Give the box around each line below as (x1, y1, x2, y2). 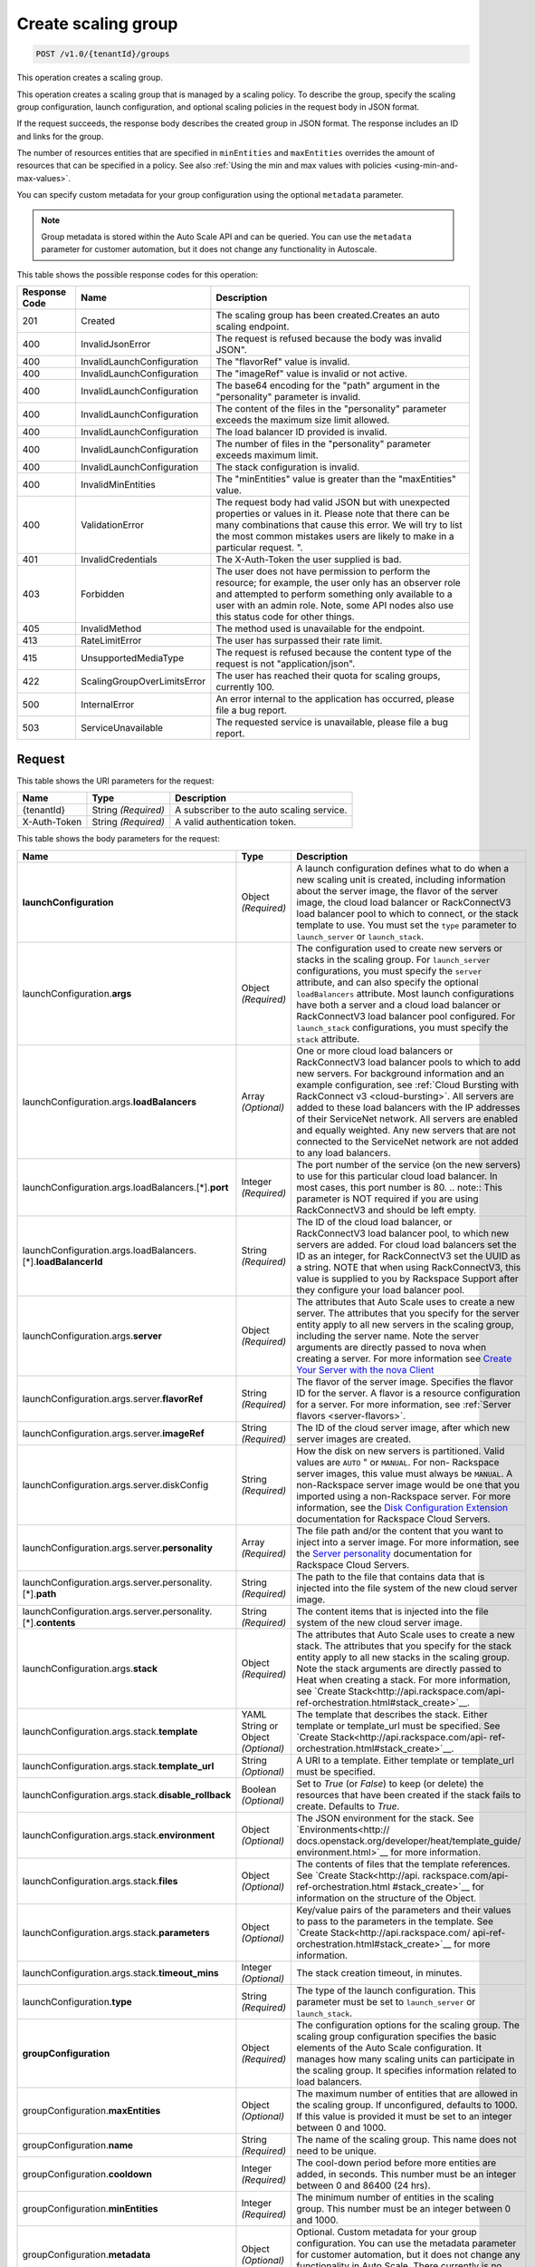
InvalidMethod (80, 622, 142, 635)
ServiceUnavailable (80, 722, 163, 735)
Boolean (241, 1783, 277, 1795)
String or (241, 1719, 279, 1732)
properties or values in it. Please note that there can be (215, 508, 450, 521)
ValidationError (80, 519, 145, 531)
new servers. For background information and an (296, 1066, 505, 1079)
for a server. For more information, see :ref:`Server (296, 1397, 511, 1410)
